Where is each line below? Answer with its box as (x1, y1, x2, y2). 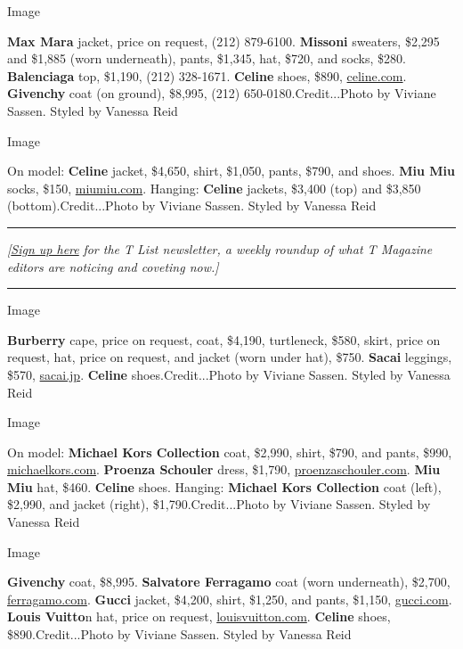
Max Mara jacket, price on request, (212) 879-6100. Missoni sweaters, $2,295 (7, 31, 440, 50)
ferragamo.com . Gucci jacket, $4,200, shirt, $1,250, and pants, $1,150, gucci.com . (7, 589, 452, 608)
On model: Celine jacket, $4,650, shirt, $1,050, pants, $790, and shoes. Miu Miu (7, 161, 455, 180)
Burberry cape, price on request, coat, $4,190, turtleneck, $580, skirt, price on (7, 330, 441, 349)
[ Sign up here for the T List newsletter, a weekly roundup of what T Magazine (7, 239, 433, 258)
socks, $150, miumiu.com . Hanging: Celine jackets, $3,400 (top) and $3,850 (7, 178, 421, 197)
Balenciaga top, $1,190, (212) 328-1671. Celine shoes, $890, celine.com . (7, 66, 407, 85)
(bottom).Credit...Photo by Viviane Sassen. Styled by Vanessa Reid (7, 196, 377, 215)
